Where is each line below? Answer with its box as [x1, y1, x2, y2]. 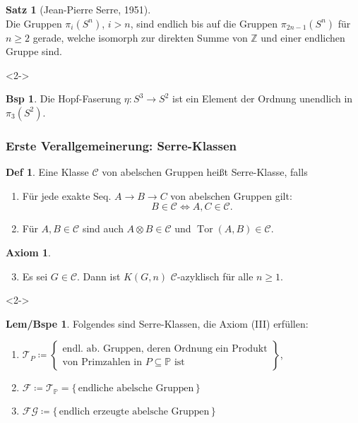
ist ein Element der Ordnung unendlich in [172, 91, 353, 106]
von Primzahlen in [62, 357, 143, 368]
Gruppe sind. [6, 44, 62, 59]
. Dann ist [77, 268, 121, 283]
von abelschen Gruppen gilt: [170, 188, 292, 203]
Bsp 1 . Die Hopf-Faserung [6, 91, 121, 106]
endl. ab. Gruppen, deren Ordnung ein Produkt [62, 344, 268, 355]
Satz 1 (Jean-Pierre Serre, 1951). [6, 2, 151, 16]
